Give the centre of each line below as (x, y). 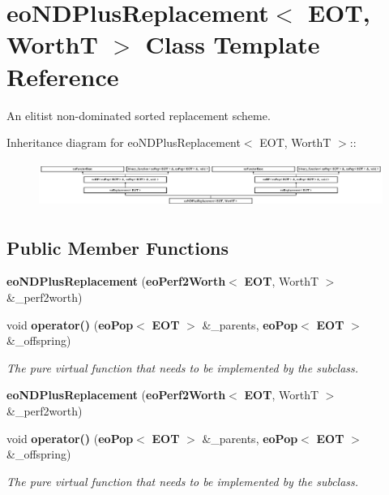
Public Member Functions (118, 247)
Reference (63, 76)
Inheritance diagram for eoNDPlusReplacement (124, 142)
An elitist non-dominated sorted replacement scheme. (139, 115)
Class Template (233, 44)
